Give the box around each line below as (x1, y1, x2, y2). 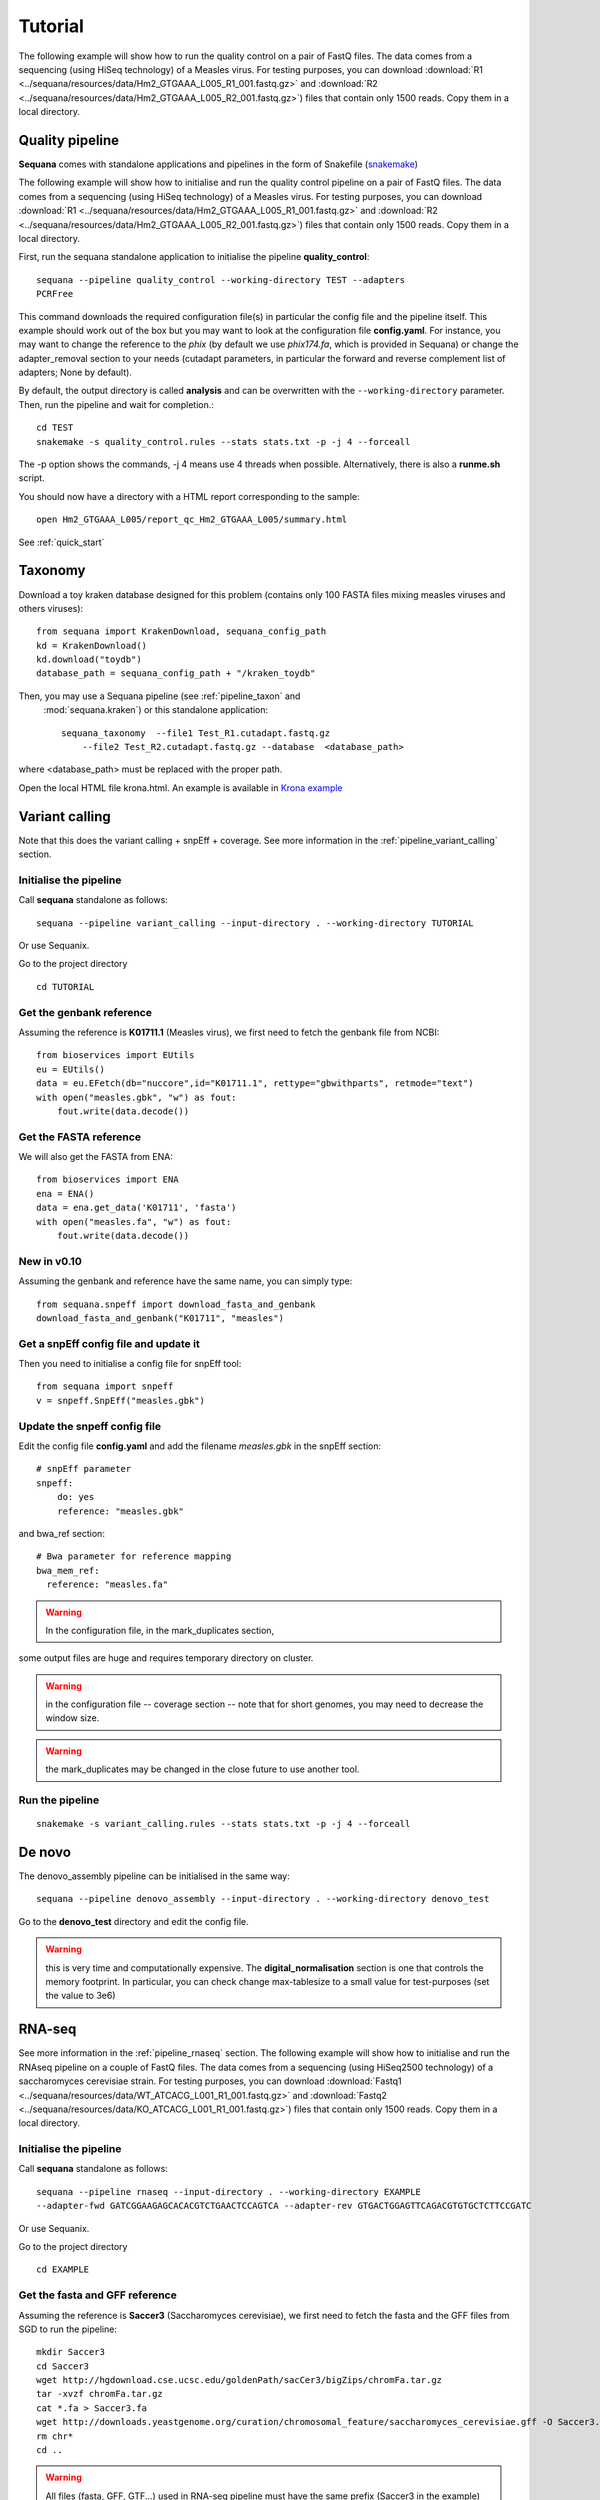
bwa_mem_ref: (36, 1565, 100, 1576)
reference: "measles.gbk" (56, 1505, 185, 1517)
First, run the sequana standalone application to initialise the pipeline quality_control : (18, 251, 370, 263)
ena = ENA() (36, 1188, 95, 1199)
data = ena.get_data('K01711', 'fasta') (36, 1202, 237, 1214)
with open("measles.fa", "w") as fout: (36, 1216, 232, 1227)
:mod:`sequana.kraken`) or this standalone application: (43, 704, 269, 716)
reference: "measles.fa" (46, 1579, 169, 1590)
